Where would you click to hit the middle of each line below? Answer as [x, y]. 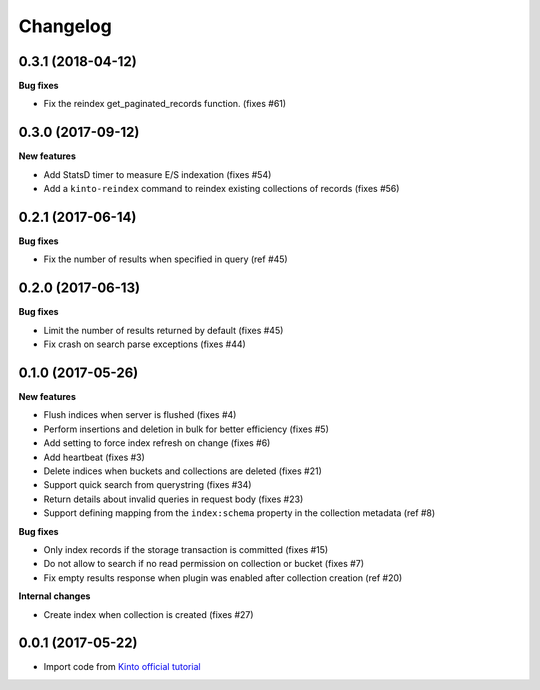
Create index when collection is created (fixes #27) [148, 614]
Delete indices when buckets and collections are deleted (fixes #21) [182, 471]
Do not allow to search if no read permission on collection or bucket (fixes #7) [204, 564]
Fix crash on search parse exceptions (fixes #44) [145, 344]
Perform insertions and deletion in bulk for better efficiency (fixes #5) [186, 429]
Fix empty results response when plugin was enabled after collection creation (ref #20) [223, 577]
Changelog [65, 26]
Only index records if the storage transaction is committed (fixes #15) [186, 549]
